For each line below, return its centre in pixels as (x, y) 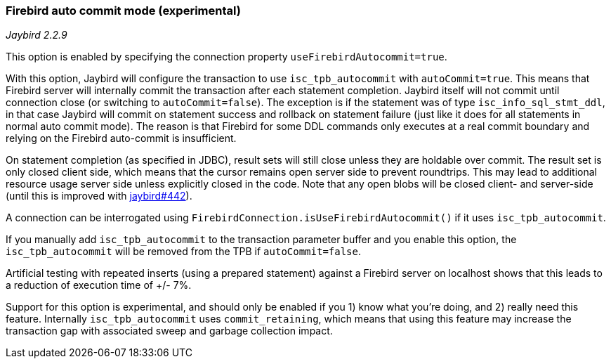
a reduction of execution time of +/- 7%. (99, 285)
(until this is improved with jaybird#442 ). (99, 196)
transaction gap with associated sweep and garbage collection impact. (169, 331)
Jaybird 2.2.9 (37, 35)
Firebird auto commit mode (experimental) (123, 11)
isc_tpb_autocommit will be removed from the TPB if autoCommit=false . (184, 252)
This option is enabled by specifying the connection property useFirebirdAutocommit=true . (226, 57)
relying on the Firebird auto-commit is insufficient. (121, 138)
